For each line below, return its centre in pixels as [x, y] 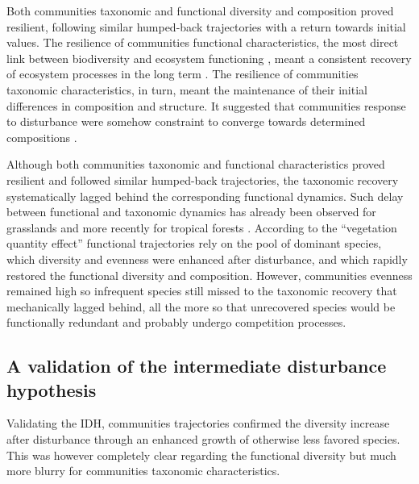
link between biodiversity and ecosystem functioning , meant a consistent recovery [209, 58]
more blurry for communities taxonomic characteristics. [143, 471]
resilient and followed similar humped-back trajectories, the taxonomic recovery [203, 179]
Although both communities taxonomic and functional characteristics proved [196, 164]
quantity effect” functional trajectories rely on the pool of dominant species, [194, 243]
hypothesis [52, 389]
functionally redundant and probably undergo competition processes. [176, 322]
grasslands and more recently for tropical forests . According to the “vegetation [202, 227]
